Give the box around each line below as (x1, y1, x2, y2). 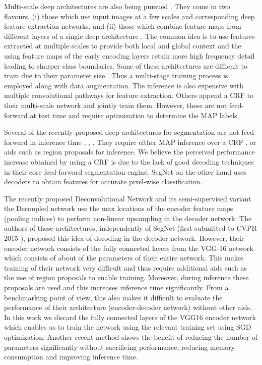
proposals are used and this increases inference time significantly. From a (4, 282, 229, 293)
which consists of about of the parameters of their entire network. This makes (4, 252, 244, 263)
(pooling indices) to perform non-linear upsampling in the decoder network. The (4, 213, 252, 223)
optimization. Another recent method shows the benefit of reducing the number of (4, 332, 257, 342)
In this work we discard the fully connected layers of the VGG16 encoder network (4, 311, 256, 322)
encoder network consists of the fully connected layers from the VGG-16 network (4, 242, 253, 253)
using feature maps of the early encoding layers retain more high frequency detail (4, 50, 255, 61)
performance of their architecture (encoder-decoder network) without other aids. (4, 302, 252, 312)
